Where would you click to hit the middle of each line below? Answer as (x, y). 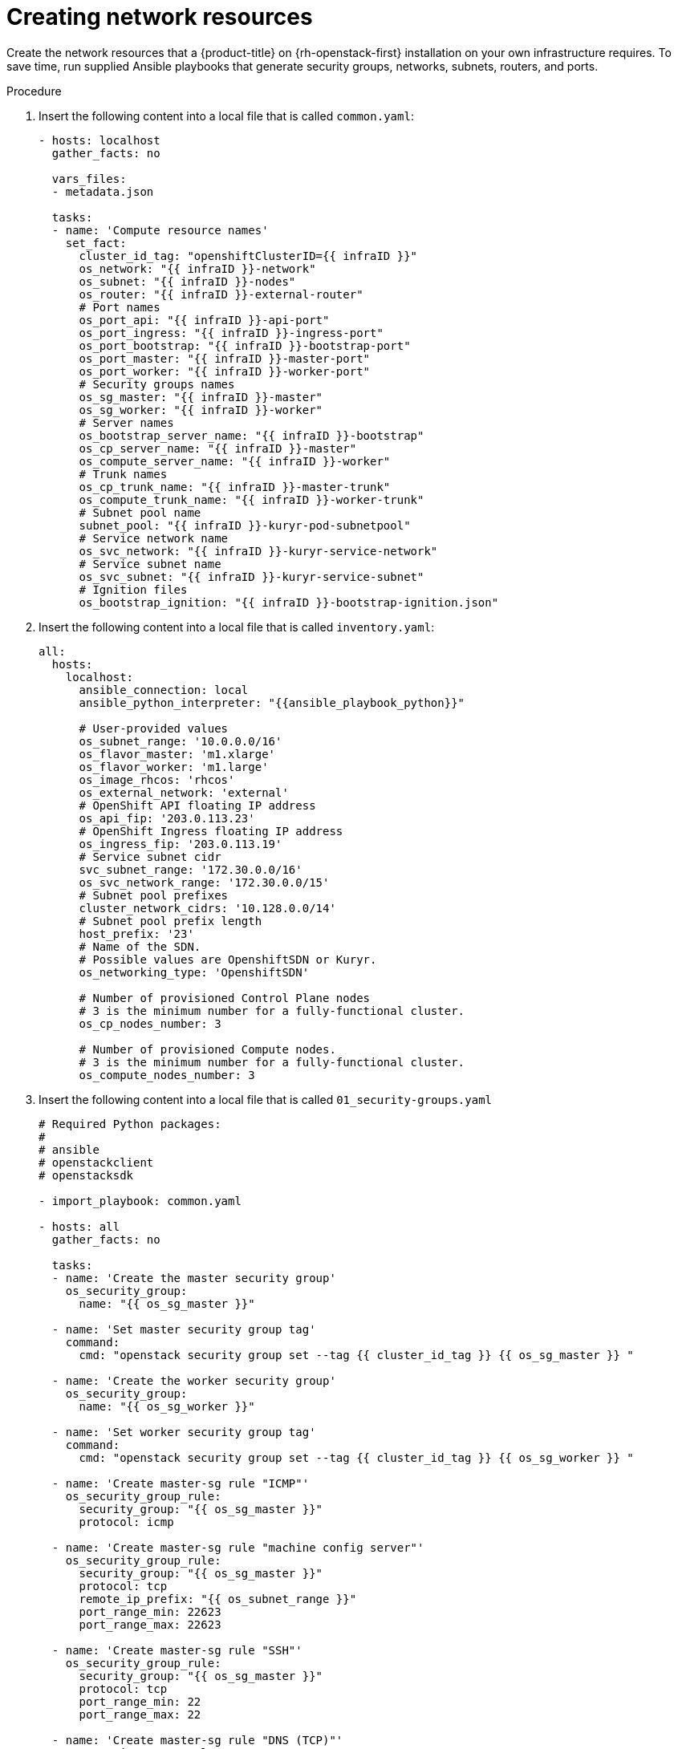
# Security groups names (157, 384)
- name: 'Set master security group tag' (184, 1329)
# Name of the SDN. (140, 946)
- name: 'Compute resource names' (160, 230)
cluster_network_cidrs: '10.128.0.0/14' (207, 908)
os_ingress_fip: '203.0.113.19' (181, 844)
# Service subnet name (150, 564)
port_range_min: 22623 (150, 1611)
